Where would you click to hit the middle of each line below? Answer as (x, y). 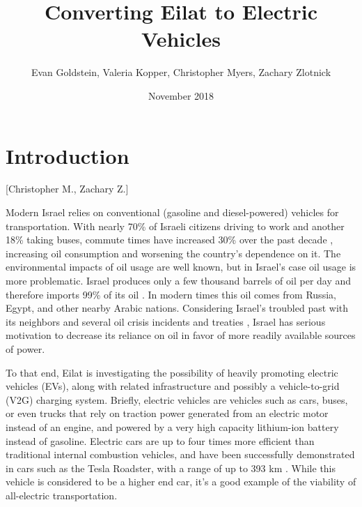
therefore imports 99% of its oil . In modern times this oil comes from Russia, (171, 294)
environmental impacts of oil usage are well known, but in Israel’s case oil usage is (181, 267)
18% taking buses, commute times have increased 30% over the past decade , (170, 240)
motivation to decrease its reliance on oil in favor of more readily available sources (181, 335)
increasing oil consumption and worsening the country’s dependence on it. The (173, 253)
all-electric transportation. (62, 495)
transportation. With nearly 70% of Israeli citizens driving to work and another (175, 226)
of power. (25, 348)
